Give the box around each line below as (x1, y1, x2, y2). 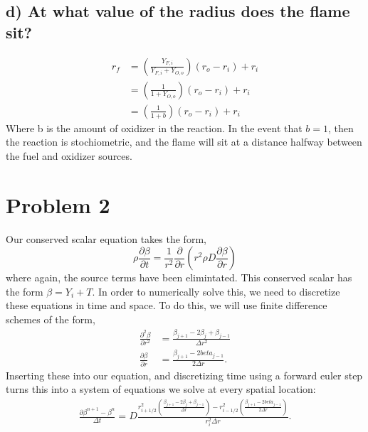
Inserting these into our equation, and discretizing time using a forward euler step (6, 367, 363, 382)
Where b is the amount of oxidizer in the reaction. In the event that (6, 120, 303, 135)
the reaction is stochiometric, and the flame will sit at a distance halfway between (6, 134, 362, 149)
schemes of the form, (6, 311, 95, 326)
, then (328, 120, 354, 135)
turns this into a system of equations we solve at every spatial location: (6, 382, 316, 396)
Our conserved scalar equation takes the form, (6, 231, 206, 246)
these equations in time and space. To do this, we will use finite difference (6, 298, 327, 313)
